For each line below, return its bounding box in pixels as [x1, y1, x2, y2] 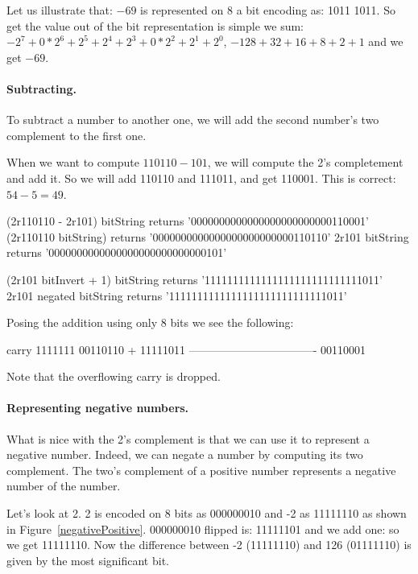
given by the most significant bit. [6, 551, 169, 568]
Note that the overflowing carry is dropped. [6, 368, 221, 385]
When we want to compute [6, 154, 139, 171]
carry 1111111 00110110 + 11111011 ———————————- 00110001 [6, 341, 366, 357]
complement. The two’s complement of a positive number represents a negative [6, 461, 396, 478]
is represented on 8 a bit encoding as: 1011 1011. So [140, 2, 395, 18]
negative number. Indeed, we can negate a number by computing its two [6, 446, 363, 463]
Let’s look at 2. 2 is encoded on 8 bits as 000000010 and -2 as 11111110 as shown [6, 505, 407, 522]
